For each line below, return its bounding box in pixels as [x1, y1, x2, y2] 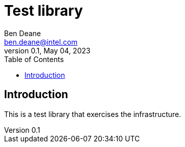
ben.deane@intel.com [4, 37, 78, 46]
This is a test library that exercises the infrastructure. [4, 109, 181, 119]
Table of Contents [4, 54, 64, 64]
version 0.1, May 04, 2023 [4, 46, 91, 55]
